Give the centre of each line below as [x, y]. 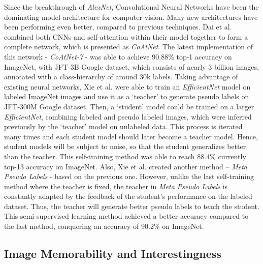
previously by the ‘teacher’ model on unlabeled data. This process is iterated [123, 126]
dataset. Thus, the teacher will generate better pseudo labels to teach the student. [132, 206]
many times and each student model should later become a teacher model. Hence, [131, 136]
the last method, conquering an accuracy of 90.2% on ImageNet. [104, 226]
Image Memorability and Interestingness [113, 254]
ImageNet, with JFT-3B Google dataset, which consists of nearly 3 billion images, [131, 66]
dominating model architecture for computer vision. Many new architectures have [131, 17]
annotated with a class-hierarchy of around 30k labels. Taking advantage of [121, 77]
